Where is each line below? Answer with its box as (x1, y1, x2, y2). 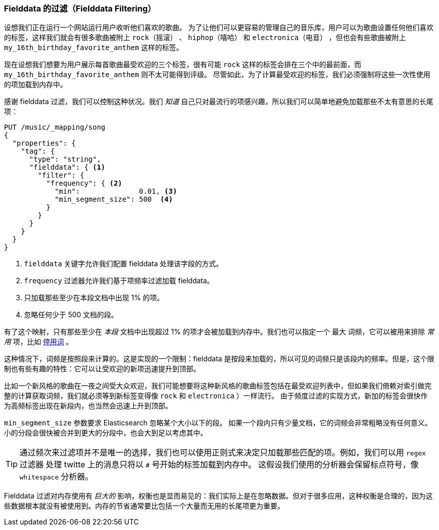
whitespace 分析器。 (20, 471, 93, 482)
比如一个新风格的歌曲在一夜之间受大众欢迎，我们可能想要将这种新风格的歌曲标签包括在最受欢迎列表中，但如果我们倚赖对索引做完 (4, 381, 431, 390)
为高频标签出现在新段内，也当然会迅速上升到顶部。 (4, 401, 172, 410)
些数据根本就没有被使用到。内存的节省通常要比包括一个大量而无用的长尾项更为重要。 (4, 501, 284, 510)
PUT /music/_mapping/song (4, 123, 106, 132)
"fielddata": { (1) (29, 163, 106, 172)
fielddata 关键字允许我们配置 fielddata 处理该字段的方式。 (24, 259, 223, 268)
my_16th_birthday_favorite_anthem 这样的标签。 (4, 43, 183, 52)
